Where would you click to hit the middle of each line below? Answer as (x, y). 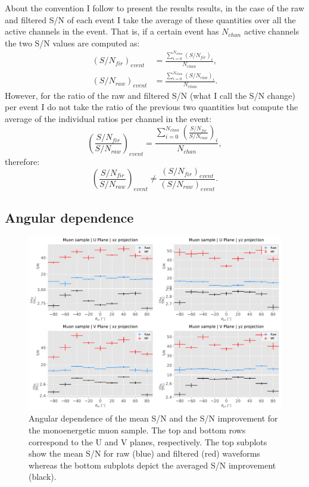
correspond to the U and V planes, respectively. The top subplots (148, 441)
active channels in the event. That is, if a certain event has (112, 31)
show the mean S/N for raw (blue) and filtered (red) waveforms (144, 453)
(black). (43, 477)
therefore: (22, 161)
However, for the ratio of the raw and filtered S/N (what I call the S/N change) (150, 95)
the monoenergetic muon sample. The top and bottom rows (137, 430)
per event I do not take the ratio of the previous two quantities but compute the (152, 107)
